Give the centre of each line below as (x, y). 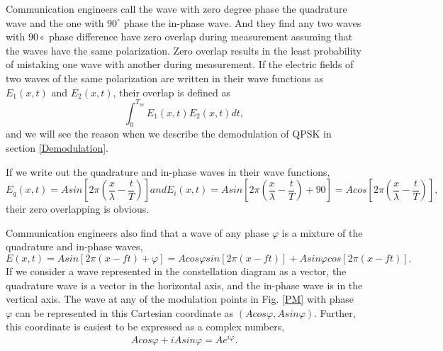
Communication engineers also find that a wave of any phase (138, 232)
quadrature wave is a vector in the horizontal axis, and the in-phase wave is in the (184, 285)
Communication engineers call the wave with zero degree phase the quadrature (176, 9)
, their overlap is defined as (172, 92)
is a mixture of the (322, 232)
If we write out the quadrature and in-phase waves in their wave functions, (168, 171)
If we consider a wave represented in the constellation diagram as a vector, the (176, 271)
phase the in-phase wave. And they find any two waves (242, 22)
